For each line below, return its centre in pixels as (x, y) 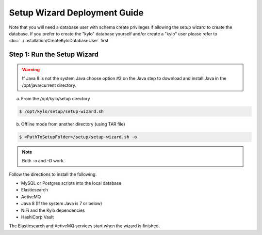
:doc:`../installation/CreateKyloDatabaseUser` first (59, 41)
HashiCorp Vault (38, 217)
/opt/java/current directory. (49, 85)
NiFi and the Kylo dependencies (53, 210)
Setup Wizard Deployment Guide (76, 13)
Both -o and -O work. (43, 161)
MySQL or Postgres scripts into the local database (71, 183)
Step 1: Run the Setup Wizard (54, 55)
